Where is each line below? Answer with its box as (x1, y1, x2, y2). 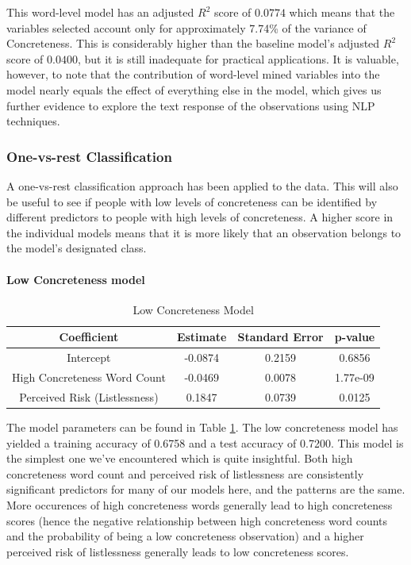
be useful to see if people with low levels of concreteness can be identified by (6, 193, 378, 209)
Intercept (67, 349, 111, 366)
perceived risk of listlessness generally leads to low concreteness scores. (6, 543, 349, 559)
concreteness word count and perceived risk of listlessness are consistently (6, 465, 364, 482)
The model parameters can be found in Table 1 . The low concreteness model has (6, 418, 398, 435)
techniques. (6, 113, 60, 129)
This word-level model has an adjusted (6, 4, 194, 20)
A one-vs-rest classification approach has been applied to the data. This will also (6, 177, 398, 194)
